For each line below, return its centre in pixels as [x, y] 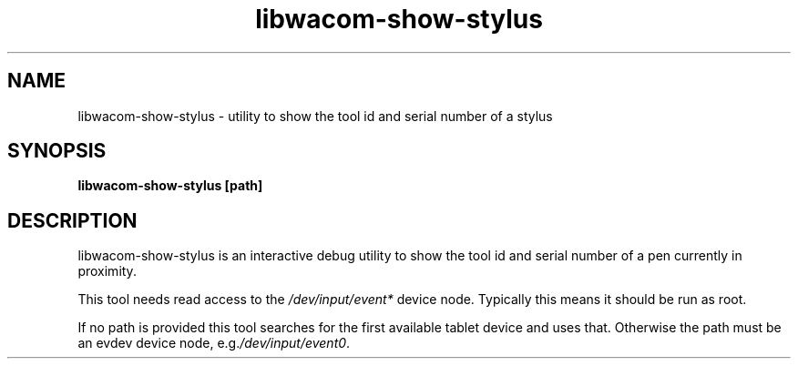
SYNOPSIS [57, 151]
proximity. [107, 271]
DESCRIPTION [72, 220]
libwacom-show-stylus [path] [170, 186]
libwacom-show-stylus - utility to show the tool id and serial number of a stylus [315, 116]
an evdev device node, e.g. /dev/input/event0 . [214, 343]
